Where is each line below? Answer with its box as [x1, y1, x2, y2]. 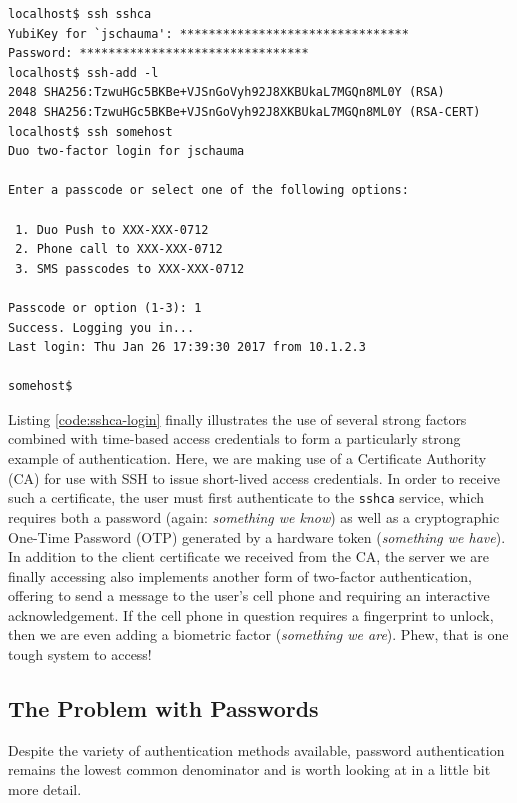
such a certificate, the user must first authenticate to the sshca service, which [8, 487, 485, 508]
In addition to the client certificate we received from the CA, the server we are [8, 546, 489, 567]
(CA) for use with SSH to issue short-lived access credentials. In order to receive [8, 467, 500, 488]
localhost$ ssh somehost [8, 124, 173, 139]
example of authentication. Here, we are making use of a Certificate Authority [8, 448, 487, 469]
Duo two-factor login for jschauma [8, 144, 245, 159]
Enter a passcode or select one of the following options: [8, 183, 409, 198]
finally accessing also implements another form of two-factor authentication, [8, 565, 472, 586]
